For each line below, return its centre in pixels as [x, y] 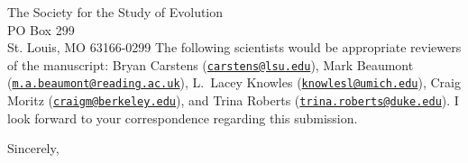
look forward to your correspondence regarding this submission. [183, 118]
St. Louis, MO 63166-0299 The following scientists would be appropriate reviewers [234, 47]
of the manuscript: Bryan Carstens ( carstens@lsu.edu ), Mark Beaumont [211, 64]
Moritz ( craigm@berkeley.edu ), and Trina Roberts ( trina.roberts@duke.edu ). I [233, 100]
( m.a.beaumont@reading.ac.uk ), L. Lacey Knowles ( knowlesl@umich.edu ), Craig [234, 82]
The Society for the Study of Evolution [115, 12]
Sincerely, [33, 148]
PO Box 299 [41, 29]
